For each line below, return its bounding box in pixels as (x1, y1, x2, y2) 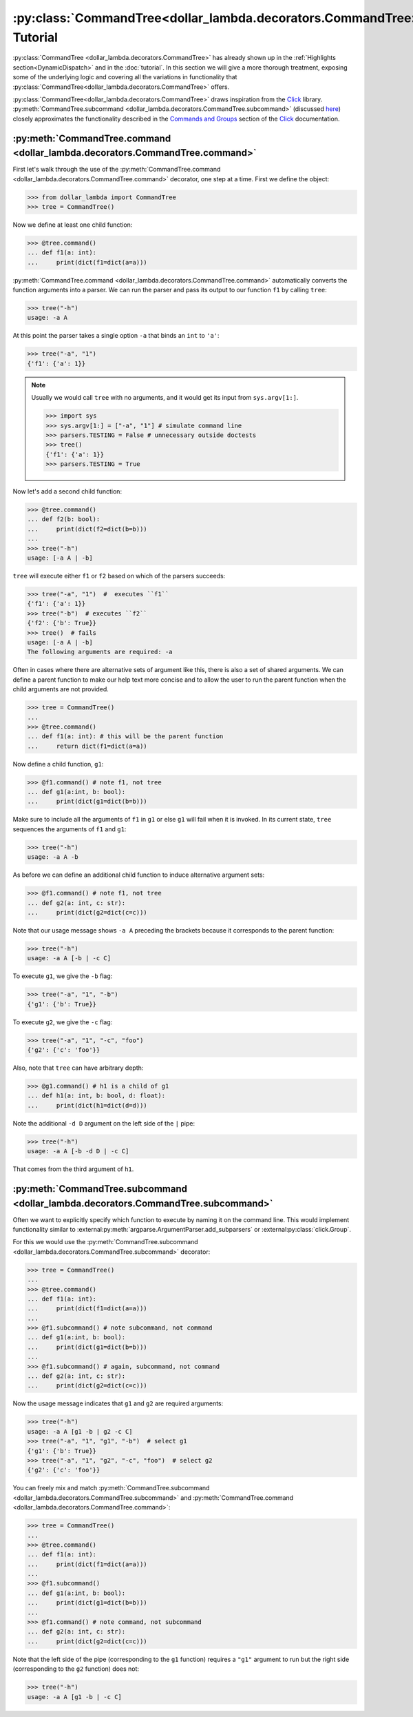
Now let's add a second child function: (12, 487, 123, 496)
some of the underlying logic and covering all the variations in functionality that (12, 73, 237, 81)
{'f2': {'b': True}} (27, 619, 96, 627)
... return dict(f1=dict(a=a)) (27, 742, 147, 750)
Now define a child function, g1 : (12, 760, 104, 768)
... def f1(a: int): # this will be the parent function (27, 733, 224, 740)
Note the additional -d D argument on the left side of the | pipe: (12, 1119, 195, 1127)
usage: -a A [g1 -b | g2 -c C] (27, 1428, 134, 1435)
